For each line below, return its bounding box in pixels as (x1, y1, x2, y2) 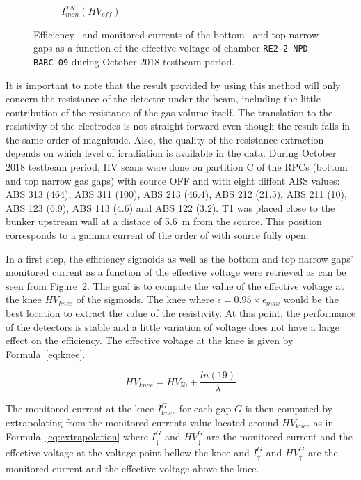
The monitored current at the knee (6, 401, 154, 416)
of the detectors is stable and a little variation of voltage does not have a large (6, 319, 339, 334)
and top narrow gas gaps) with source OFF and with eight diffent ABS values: (6, 173, 340, 187)
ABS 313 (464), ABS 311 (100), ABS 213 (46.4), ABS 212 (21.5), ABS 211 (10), (6, 187, 347, 201)
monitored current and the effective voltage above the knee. (6, 461, 259, 476)
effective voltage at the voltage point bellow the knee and (6, 444, 250, 459)
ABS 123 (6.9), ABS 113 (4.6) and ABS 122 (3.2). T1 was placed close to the (6, 200, 335, 215)
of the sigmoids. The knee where (76, 292, 214, 307)
